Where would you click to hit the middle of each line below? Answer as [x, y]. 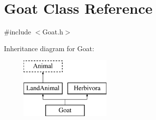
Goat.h [53, 32]
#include [18, 32]
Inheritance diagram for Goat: [49, 48]
